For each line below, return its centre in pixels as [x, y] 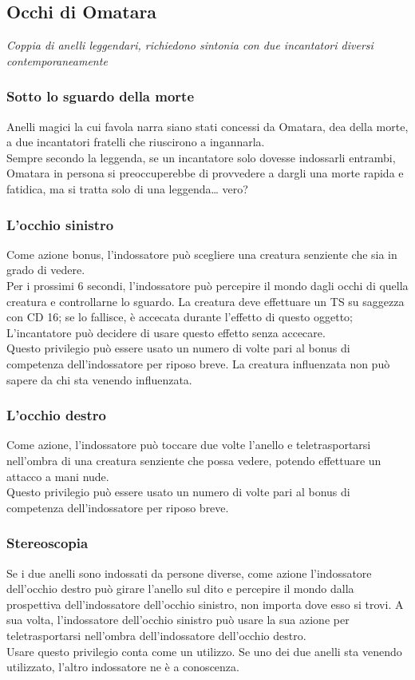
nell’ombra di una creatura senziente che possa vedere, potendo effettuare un [194, 460]
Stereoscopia [47, 543]
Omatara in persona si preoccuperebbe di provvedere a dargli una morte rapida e [205, 173]
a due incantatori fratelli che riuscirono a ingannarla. [136, 142]
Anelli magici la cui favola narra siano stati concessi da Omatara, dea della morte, [207, 126]
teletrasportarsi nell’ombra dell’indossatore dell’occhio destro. [156, 635]
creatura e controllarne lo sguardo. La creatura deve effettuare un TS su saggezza [206, 301]
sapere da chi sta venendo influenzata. [99, 379]
